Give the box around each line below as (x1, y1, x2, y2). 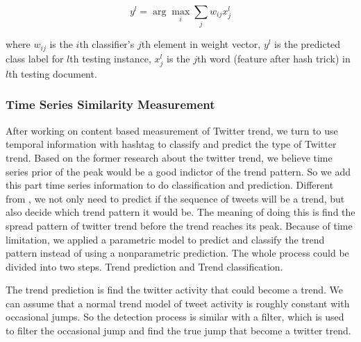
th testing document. (8, 66, 97, 80)
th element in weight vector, (141, 37, 261, 51)
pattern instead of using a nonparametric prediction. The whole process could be (6, 246, 349, 260)
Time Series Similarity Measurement (6, 96, 215, 113)
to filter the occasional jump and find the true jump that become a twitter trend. (6, 323, 351, 338)
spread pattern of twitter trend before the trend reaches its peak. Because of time (6, 218, 353, 232)
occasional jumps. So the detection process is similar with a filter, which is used (6, 309, 344, 324)
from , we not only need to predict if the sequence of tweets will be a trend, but (6, 191, 345, 205)
